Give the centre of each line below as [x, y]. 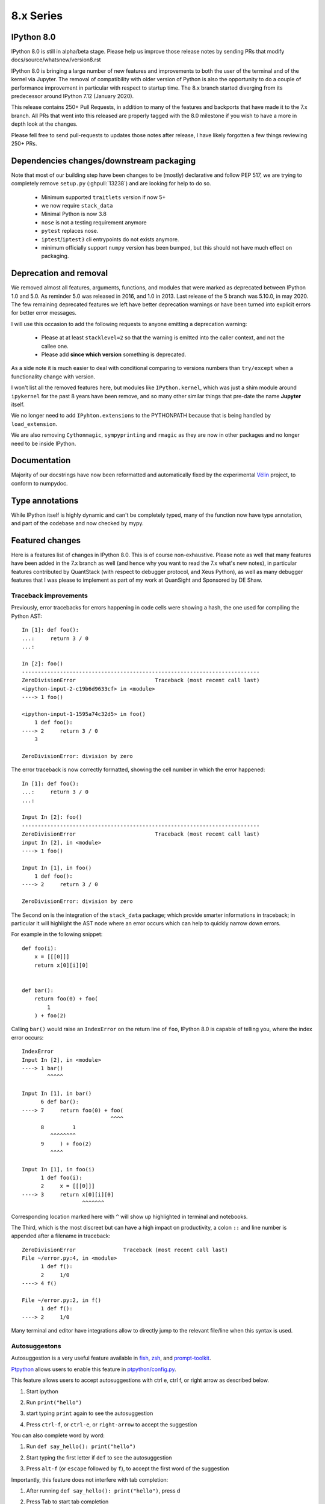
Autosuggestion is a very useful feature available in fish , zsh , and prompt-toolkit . [111, 1358]
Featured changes [46, 541]
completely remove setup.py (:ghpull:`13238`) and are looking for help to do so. [111, 183]
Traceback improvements [50, 596]
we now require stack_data [77, 206]
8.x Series [37, 16]
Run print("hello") [54, 1402]
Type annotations [45, 500]
